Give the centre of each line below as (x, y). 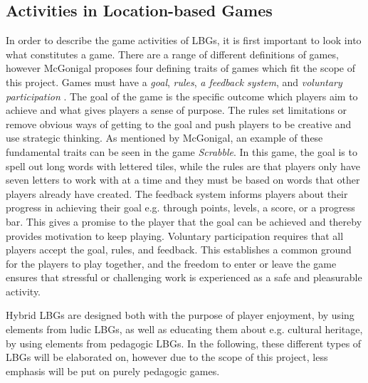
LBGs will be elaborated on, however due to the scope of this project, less (167, 357)
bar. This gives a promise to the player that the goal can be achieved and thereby (184, 221)
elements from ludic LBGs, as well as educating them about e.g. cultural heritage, (184, 329)
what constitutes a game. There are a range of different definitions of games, (172, 54)
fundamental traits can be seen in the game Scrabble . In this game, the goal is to (182, 151)
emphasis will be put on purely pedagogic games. (113, 371)
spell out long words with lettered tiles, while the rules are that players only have (183, 166)
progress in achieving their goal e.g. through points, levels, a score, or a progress (180, 208)
